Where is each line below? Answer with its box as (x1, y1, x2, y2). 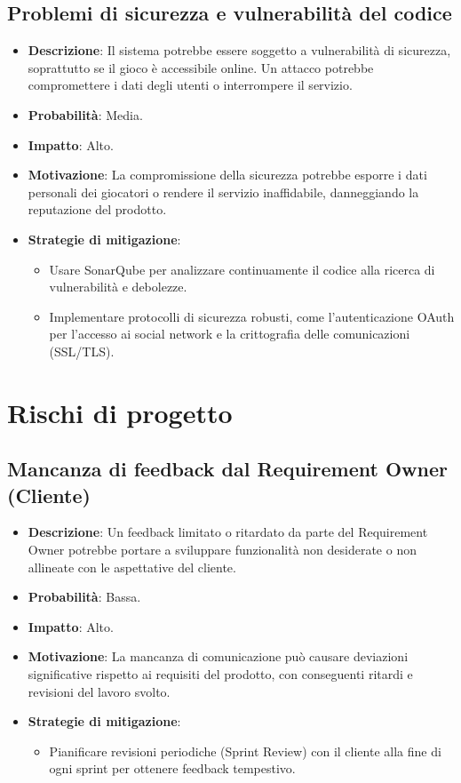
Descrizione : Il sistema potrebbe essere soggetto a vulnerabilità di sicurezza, (28, 41, 451, 60)
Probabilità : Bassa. (28, 587, 141, 606)
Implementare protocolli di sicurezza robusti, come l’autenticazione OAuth (49, 307, 455, 325)
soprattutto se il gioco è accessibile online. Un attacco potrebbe (28, 58, 374, 76)
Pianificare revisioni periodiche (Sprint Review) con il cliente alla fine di (49, 741, 441, 760)
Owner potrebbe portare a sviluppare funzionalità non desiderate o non (28, 540, 417, 559)
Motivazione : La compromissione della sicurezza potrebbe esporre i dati (28, 165, 427, 184)
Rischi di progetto (7, 394, 233, 430)
